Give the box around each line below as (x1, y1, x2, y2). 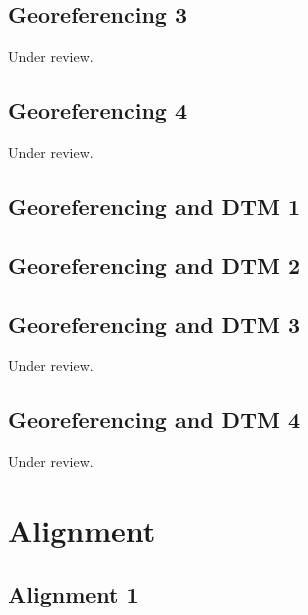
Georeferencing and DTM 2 (8, 249, 300, 280)
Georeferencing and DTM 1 (8, 190, 300, 221)
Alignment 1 (8, 578, 139, 609)
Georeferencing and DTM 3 (8, 308, 300, 339)
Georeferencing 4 (8, 95, 188, 126)
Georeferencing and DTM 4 (8, 404, 300, 435)
